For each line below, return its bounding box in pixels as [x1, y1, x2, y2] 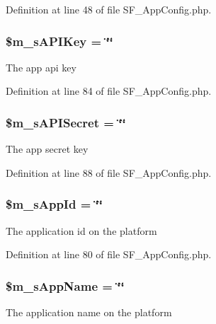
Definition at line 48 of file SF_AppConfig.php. [6, 2, 212, 16]
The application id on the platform [6, 223, 157, 238]
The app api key [6, 59, 76, 74]
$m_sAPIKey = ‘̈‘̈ [6, 32, 113, 50]
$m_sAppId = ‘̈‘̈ [6, 195, 103, 213]
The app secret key [6, 141, 89, 156]
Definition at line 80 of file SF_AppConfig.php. [6, 247, 212, 262]
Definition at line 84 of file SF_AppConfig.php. [6, 83, 212, 98]
